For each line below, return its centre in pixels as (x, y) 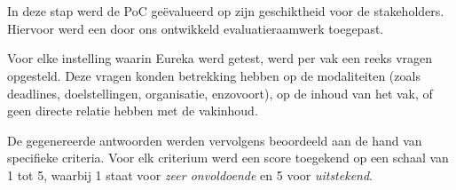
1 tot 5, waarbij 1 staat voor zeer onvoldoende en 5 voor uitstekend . (190, 174)
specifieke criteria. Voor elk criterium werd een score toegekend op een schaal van (228, 158)
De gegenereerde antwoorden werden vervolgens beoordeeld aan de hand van (215, 140)
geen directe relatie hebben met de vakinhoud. (133, 111)
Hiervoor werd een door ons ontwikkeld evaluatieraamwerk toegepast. (196, 28)
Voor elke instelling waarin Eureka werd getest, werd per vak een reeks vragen (220, 58)
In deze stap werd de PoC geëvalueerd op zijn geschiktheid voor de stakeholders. (226, 11)
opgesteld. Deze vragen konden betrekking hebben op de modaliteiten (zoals (214, 75)
